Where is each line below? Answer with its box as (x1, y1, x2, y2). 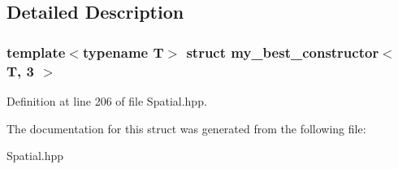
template (6, 41, 66, 62)
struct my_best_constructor (186, 41, 379, 62)
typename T (82, 41, 164, 62)
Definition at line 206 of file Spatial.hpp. (6, 92, 207, 109)
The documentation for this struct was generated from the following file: (6, 119, 366, 136)
